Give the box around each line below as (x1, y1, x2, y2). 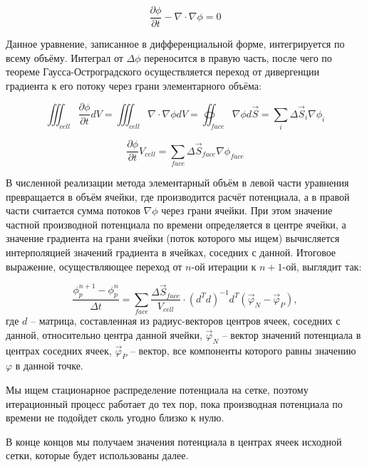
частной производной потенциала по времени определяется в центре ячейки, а (6, 216, 346, 231)
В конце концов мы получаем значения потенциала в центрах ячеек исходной (6, 434, 342, 448)
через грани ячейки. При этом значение (161, 203, 333, 218)
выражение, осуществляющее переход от (6, 258, 182, 273)
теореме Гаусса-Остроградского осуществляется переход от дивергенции (6, 64, 320, 79)
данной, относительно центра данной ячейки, (6, 327, 202, 342)
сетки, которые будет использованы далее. (6, 448, 189, 463)
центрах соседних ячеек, (6, 342, 112, 357)
